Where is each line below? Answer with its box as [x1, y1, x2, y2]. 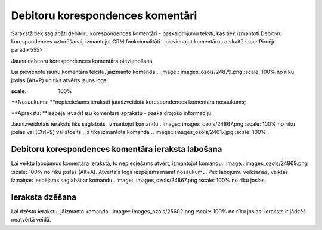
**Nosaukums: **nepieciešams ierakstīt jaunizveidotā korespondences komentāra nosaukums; [11, 98, 246, 105]
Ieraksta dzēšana [11, 192, 77, 202]
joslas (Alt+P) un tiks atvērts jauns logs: [11, 76, 109, 83]
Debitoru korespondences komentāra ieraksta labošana [11, 144, 222, 154]
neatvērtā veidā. [11, 216, 51, 223]
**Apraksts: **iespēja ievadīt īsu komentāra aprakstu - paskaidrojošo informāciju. [11, 109, 213, 116]
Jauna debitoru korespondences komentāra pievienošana [11, 57, 153, 64]
